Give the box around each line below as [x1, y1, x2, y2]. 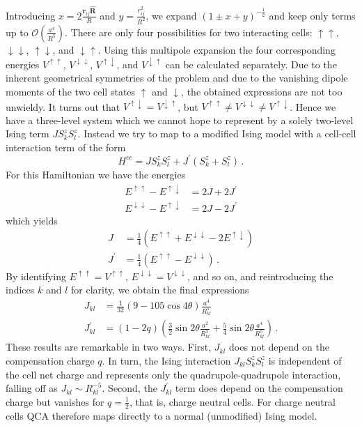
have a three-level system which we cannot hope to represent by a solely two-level [6, 112, 354, 127]
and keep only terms [269, 8, 356, 22]
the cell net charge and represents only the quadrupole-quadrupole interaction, [6, 367, 341, 381]
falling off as [6, 381, 58, 395]
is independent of [268, 353, 342, 367]
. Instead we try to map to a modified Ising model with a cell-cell [77, 126, 356, 141]
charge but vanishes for [6, 394, 104, 408]
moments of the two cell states [6, 84, 136, 98]
